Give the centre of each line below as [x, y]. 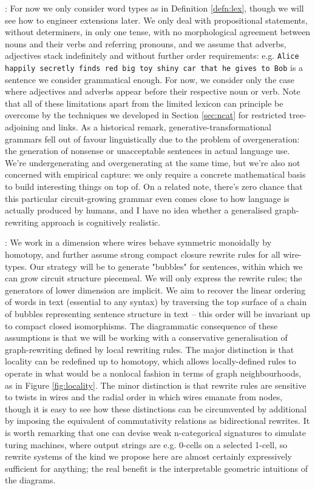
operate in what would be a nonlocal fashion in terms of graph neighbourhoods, [153, 373]
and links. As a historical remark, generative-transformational [157, 127]
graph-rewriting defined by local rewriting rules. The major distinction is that [150, 349]
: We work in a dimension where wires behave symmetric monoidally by [138, 242]
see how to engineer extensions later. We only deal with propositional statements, [156, 20]
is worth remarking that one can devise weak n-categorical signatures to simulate [155, 432]
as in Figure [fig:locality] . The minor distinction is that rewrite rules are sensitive [156, 385]
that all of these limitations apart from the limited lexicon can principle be [144, 103]
